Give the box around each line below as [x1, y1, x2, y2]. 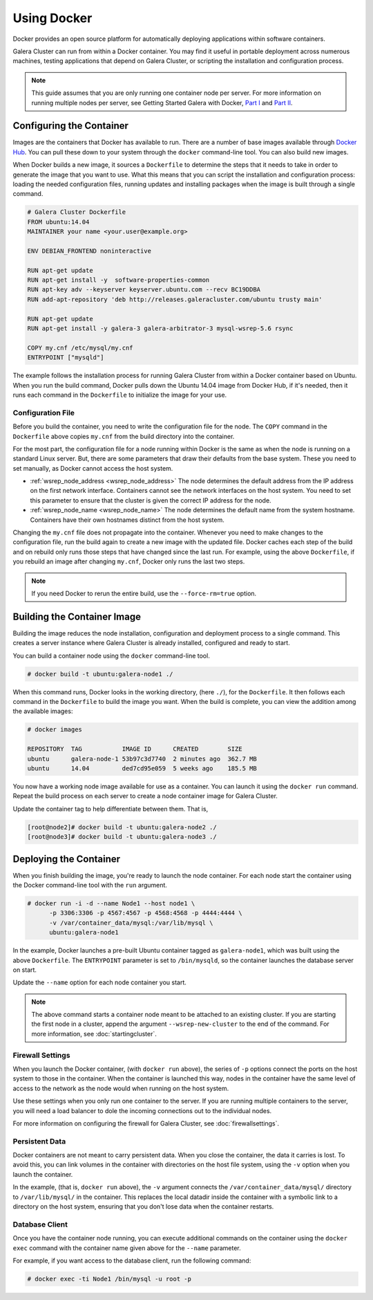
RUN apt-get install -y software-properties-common [27, 276, 210, 284]
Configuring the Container [12, 120, 129, 132]
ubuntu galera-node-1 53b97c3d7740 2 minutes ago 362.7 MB [27, 755, 257, 763]
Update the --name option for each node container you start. [12, 978, 186, 986]
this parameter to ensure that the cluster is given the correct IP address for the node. [30, 496, 272, 505]
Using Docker [12, 10, 93, 26]
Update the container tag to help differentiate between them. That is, [12, 804, 209, 813]
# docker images [27, 725, 83, 734]
